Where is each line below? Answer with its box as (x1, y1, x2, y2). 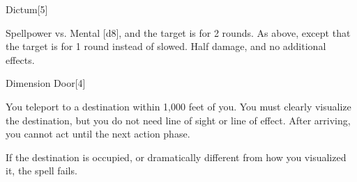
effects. (6, 52, 35, 67)
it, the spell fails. (6, 163, 77, 178)
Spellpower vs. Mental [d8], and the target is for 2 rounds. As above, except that (6, 25, 351, 40)
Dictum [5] (6, 2, 48, 16)
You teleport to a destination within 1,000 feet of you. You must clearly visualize (6, 99, 351, 113)
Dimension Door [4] (6, 76, 86, 90)
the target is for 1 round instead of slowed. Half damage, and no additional (6, 39, 326, 53)
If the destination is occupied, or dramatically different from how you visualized (6, 149, 347, 164)
